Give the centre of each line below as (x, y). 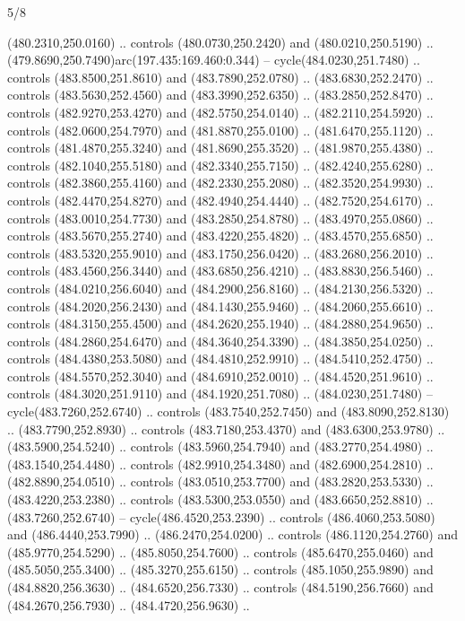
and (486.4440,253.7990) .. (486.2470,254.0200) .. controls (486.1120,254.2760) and (232, 534)
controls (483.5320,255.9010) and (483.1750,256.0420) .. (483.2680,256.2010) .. (220, 253)
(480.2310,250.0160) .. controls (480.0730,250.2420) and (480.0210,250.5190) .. (220, 42)
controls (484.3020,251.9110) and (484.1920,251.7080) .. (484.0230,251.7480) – (220, 394)
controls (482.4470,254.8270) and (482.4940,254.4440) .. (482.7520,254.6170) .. (220, 200)
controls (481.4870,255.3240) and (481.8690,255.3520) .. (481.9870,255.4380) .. (220, 148)
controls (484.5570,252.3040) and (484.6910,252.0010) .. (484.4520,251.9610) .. (220, 376)
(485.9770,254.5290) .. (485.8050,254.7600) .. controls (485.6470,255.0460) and (220, 551)
